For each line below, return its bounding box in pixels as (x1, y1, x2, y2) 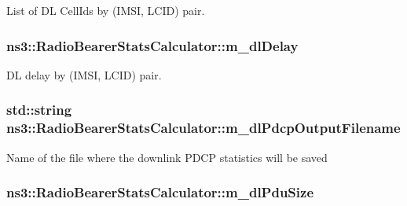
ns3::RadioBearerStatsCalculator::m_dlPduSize (6, 182, 314, 202)
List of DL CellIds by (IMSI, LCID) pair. (6, 2, 205, 18)
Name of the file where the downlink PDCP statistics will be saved (6, 149, 328, 165)
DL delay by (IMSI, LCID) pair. (6, 66, 162, 83)
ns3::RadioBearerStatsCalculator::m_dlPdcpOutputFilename (6, 118, 401, 138)
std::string (6, 100, 72, 120)
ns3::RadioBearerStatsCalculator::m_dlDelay (6, 35, 299, 55)
